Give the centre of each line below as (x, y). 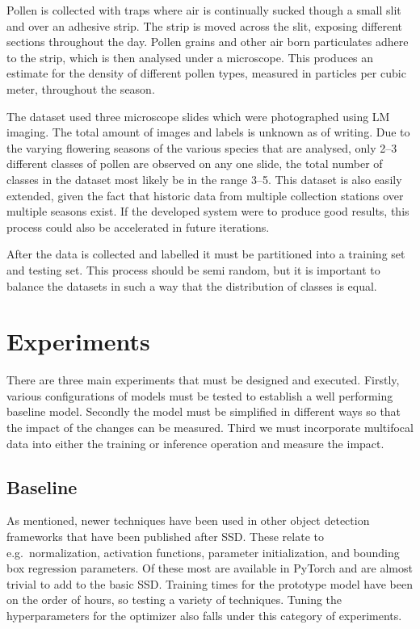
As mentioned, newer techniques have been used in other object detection (188, 520)
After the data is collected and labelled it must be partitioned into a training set (206, 254)
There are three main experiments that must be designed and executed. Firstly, (203, 380)
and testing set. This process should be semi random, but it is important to (193, 269)
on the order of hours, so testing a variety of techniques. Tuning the (174, 600)
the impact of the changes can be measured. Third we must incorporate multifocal (210, 427)
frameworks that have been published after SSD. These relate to (165, 536)
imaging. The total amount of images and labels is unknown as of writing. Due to (208, 132)
